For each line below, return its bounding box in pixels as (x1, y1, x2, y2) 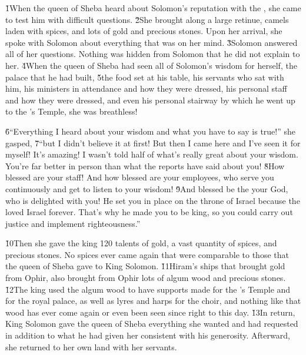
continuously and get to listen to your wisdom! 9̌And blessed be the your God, (5, 182, 288, 195)
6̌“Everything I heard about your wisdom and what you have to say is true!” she (5, 125, 295, 137)
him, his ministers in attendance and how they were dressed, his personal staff (5, 82, 287, 95)
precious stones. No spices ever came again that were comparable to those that (5, 248, 289, 260)
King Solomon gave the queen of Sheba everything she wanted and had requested (5, 317, 298, 330)
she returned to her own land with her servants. (5, 340, 177, 353)
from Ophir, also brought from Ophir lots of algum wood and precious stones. (5, 272, 286, 284)
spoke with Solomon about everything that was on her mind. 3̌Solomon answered (5, 36, 298, 48)
